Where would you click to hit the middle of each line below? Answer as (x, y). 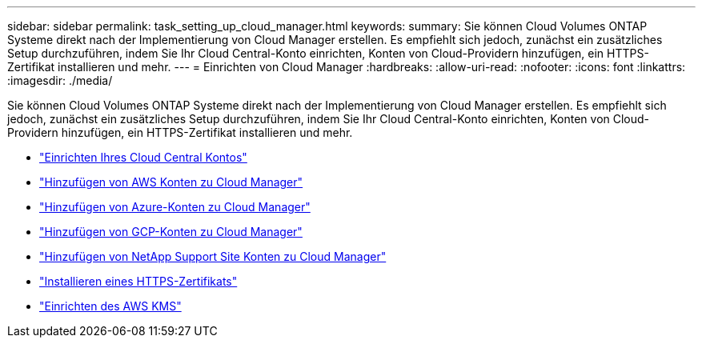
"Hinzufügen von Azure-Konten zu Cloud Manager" (175, 207)
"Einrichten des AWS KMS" (110, 306)
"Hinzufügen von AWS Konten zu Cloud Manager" (171, 182)
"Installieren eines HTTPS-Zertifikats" (138, 281)
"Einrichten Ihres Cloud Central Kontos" (143, 157)
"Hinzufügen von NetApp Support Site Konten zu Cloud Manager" (213, 256)
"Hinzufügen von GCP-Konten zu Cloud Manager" (171, 232)
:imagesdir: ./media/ (60, 80)
